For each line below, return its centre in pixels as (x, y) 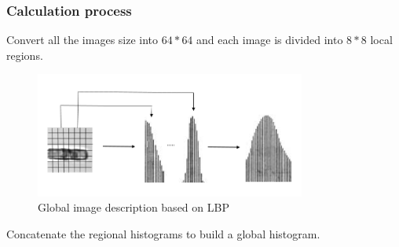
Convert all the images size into (82, 40)
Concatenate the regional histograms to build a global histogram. (163, 233)
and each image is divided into (270, 40)
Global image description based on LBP (134, 207)
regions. (25, 55)
